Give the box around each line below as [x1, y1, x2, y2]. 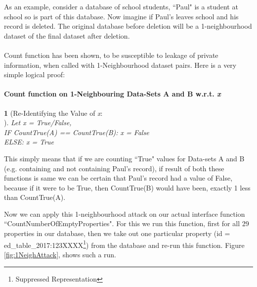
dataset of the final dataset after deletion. [4, 30, 130, 41]
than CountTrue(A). [4, 192, 66, 202]
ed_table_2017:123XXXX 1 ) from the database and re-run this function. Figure [4, 238, 245, 250]
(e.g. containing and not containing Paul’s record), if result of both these [4, 163, 224, 173]
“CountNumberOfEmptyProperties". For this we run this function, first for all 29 [4, 218, 249, 229]
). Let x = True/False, [4, 117, 72, 128]
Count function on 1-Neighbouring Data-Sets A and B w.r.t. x [4, 89, 221, 99]
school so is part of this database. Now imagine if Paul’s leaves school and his [4, 11, 239, 21]
